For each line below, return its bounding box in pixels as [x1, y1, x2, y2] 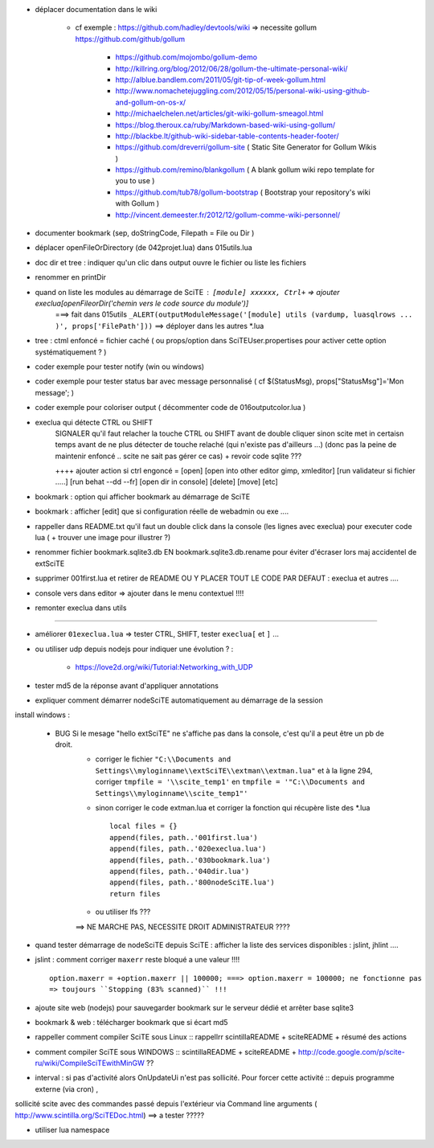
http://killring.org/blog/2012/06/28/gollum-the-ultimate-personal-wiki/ [115, 64, 349, 73]
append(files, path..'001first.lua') [109, 833, 259, 842]
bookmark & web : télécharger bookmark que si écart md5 [35, 1017, 228, 1027]
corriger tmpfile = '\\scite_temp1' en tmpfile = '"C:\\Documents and [95, 777, 366, 787]
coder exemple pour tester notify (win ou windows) [35, 362, 205, 371]
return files [109, 889, 161, 898]
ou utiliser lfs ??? [95, 907, 151, 916]
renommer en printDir [35, 273, 107, 282]
